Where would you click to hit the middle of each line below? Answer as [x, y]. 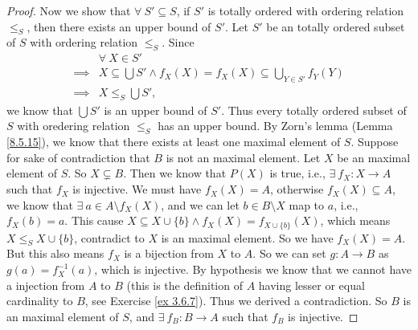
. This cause [94, 220]
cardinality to [40, 301]
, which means [355, 220]
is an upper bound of [156, 110]
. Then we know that [175, 173]
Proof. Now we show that [69, 10]
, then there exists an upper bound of [119, 26]
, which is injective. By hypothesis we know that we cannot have [253, 269]
